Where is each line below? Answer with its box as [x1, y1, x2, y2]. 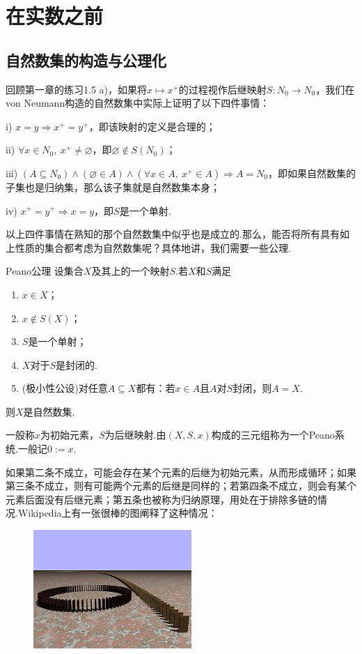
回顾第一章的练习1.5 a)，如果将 [6, 82, 147, 96]
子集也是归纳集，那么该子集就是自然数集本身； [6, 179, 220, 194]
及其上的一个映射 [91, 264, 170, 278]
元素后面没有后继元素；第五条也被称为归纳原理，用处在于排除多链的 [6, 492, 317, 506]
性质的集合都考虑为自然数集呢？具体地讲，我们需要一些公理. [15, 240, 291, 254]
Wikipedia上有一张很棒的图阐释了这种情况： [17, 505, 218, 520]
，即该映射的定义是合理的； [88, 119, 216, 133]
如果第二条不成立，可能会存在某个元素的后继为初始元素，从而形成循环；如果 [6, 464, 356, 479]
